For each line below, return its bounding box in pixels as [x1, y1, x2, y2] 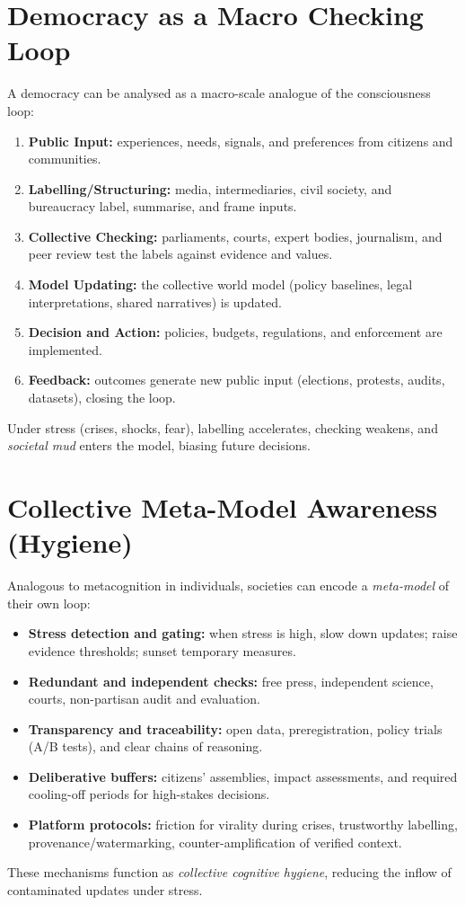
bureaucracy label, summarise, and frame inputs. [28, 197, 297, 216]
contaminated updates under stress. [7, 880, 203, 899]
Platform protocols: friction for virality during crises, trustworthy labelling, [28, 815, 458, 834]
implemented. [28, 340, 102, 359]
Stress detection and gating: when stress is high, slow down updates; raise [28, 624, 458, 643]
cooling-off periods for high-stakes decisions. [28, 785, 270, 803]
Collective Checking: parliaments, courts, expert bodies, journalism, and [28, 226, 443, 245]
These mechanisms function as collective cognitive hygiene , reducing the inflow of [7, 863, 452, 882]
